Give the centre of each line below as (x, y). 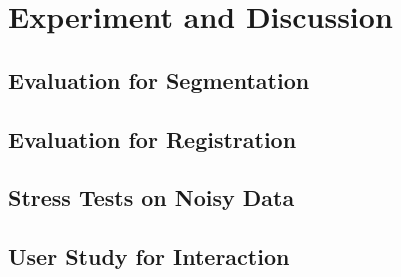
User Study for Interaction (149, 256)
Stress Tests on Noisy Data (151, 197)
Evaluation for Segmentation (159, 79)
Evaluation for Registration (152, 138)
